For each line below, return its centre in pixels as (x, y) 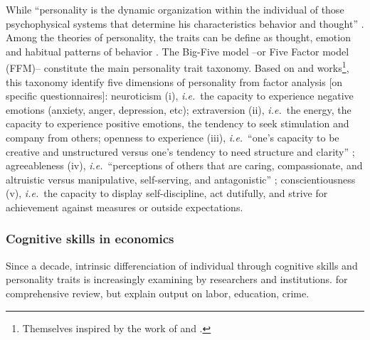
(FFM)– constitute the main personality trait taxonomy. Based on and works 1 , (178, 67)
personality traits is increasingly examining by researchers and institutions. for (177, 279)
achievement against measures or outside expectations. (125, 207)
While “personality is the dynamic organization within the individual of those (175, 9)
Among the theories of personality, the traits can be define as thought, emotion (178, 37)
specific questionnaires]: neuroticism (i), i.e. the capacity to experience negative (180, 96)
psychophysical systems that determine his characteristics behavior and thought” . (185, 23)
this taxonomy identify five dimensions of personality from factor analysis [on (174, 81)
